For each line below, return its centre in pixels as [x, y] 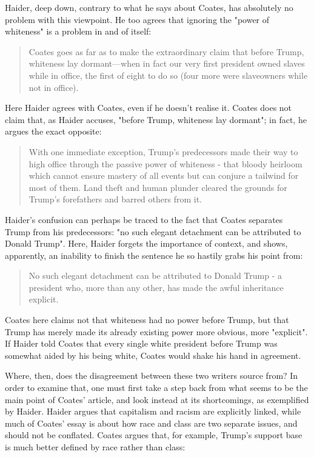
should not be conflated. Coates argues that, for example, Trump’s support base [154, 435]
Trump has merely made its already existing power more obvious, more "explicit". [156, 331]
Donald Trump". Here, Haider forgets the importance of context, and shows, [146, 243]
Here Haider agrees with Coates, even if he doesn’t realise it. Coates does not [149, 108]
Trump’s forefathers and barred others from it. [115, 199]
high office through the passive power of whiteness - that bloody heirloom [165, 163]
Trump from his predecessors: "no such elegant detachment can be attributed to [153, 231]
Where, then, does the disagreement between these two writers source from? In [152, 375]
